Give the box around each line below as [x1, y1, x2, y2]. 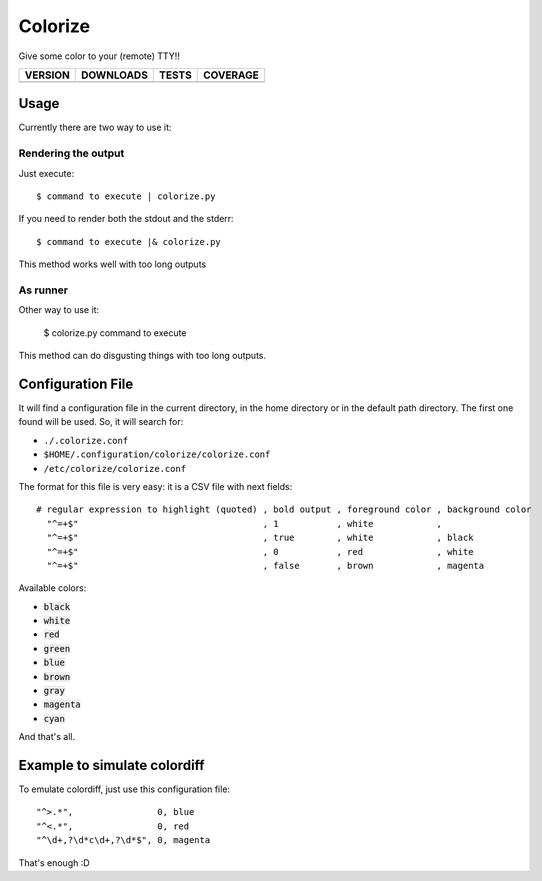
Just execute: [18, 167, 75, 179]
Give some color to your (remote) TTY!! [18, 50, 180, 62]
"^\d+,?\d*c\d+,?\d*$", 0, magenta [36, 835, 211, 846]
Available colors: [18, 582, 87, 594]
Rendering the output [18, 146, 125, 160]
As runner [18, 283, 69, 297]
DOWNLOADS [80, 68, 149, 82]
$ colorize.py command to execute [43, 326, 187, 339]
